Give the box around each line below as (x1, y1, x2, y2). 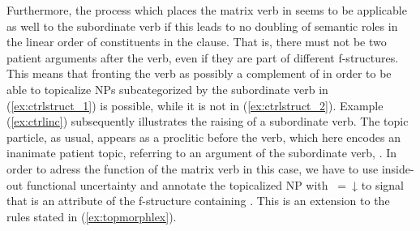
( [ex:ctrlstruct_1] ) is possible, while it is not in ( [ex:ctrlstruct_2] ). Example (6, 96, 384, 113)
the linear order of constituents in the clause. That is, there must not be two (6, 33, 387, 50)
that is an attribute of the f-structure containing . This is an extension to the (6, 192, 390, 209)
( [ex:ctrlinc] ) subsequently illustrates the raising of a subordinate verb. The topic (6, 113, 409, 130)
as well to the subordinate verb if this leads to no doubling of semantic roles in (6, 17, 398, 34)
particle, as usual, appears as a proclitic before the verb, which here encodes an (6, 128, 401, 145)
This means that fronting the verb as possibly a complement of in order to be (6, 65, 392, 82)
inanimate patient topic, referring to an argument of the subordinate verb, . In (6, 144, 397, 161)
